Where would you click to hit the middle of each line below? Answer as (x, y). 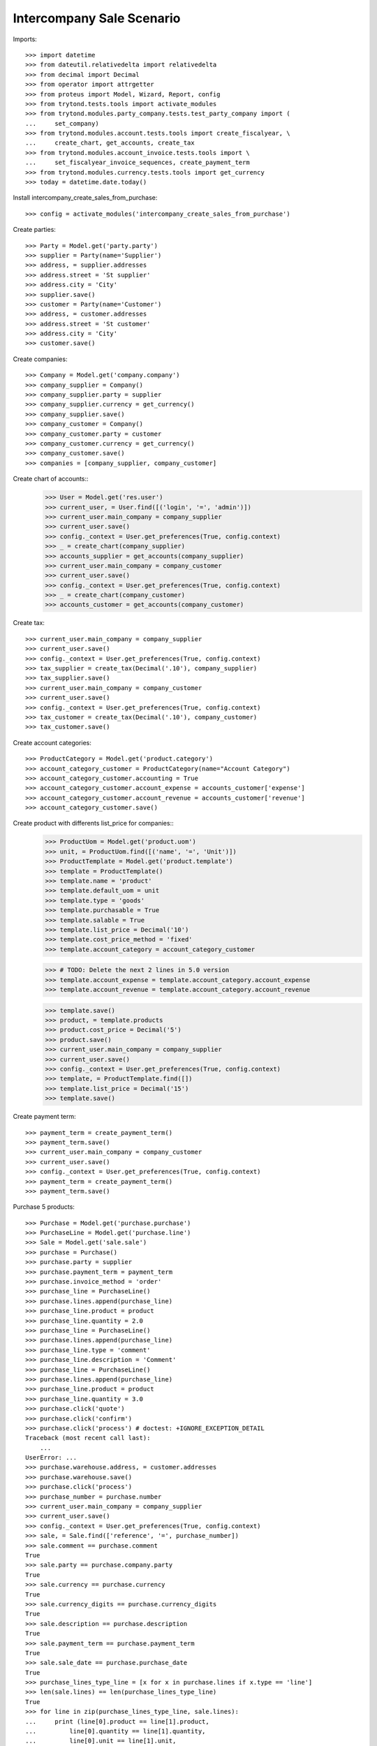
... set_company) (62, 123)
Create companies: (40, 359)
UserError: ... (51, 1458)
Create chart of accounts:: (51, 479)
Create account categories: (52, 742)
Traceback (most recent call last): (88, 1438)
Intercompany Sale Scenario (97, 18)
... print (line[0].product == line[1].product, (117, 1721)
